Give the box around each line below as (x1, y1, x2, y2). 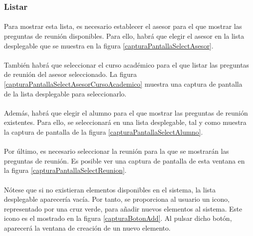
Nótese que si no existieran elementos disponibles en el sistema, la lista (4, 184, 216, 194)
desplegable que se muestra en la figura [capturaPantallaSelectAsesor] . (4, 40, 213, 50)
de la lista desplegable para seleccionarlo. (4, 88, 126, 98)
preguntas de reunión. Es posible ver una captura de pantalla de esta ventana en (4, 155, 245, 165)
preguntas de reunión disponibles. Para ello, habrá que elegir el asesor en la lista (4, 31, 244, 41)
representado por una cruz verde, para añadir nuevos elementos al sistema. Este (4, 203, 242, 213)
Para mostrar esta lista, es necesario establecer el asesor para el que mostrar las (4, 21, 242, 31)
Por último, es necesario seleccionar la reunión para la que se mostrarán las (4, 146, 229, 156)
